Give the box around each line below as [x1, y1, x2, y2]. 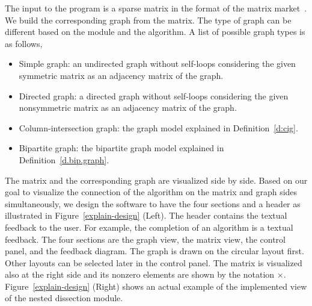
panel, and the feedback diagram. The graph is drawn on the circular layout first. [5, 245, 304, 257]
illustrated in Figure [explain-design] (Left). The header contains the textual [5, 209, 287, 222]
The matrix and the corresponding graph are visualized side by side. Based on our [5, 173, 308, 186]
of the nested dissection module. [5, 292, 123, 304]
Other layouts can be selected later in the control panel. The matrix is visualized [5, 256, 302, 269]
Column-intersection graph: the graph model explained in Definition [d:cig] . [19, 121, 298, 134]
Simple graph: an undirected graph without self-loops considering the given [19, 57, 296, 70]
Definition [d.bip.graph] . [19, 153, 109, 166]
